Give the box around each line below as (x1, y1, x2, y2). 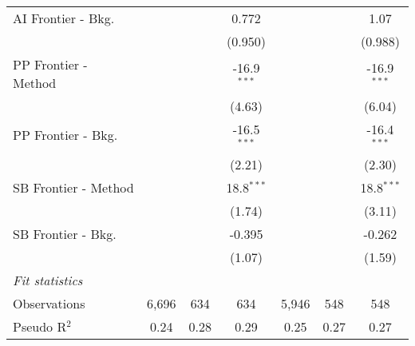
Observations (13, 293, 85, 312)
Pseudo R (13, 316, 67, 336)
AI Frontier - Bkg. (13, 9, 115, 27)
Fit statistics (13, 270, 83, 289)
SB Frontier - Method (13, 177, 134, 197)
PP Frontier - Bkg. (13, 125, 118, 145)
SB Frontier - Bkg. (13, 224, 117, 243)
